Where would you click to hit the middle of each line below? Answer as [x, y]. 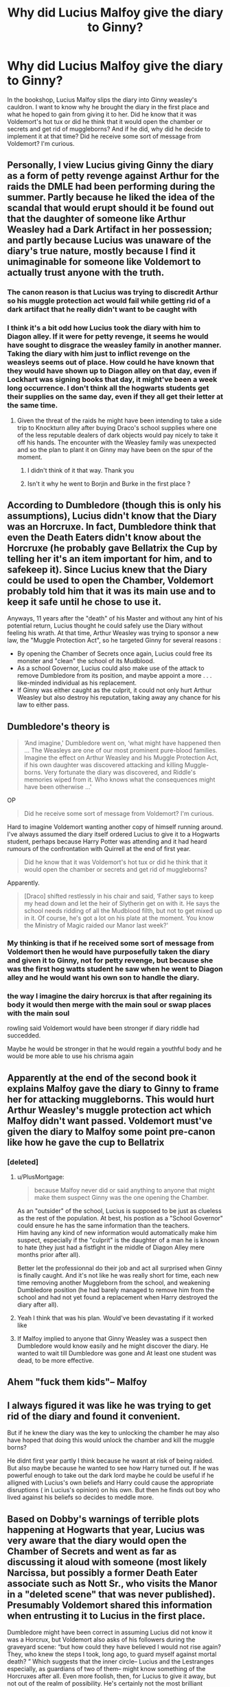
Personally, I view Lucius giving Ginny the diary [111, 165]
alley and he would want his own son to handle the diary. [103, 978]
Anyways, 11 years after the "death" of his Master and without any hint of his [115, 619]
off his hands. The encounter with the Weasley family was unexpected [116, 442]
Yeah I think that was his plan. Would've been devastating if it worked [115, 1318]
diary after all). [38, 1304]
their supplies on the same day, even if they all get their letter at [115, 397]
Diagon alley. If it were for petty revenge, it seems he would [108, 336]
